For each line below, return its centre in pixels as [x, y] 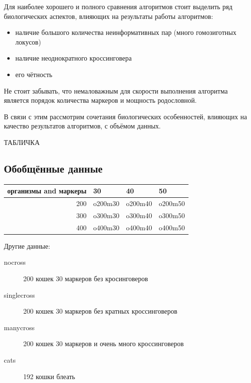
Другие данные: [27, 246]
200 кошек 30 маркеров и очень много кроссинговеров [104, 343]
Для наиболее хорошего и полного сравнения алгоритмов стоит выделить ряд [118, 6]
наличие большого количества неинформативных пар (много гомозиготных [126, 32]
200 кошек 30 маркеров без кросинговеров [86, 279]
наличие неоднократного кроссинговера [73, 58]
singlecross [20, 295]
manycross [19, 327]
